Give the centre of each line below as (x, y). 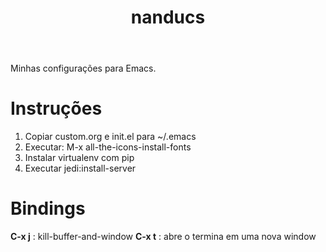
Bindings (48, 208)
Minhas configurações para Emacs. (83, 68)
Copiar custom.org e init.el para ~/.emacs (110, 137)
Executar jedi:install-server (80, 168)
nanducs (168, 17)
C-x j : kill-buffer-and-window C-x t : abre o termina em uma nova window (163, 237)
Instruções (56, 108)
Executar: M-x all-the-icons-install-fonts (108, 147)
